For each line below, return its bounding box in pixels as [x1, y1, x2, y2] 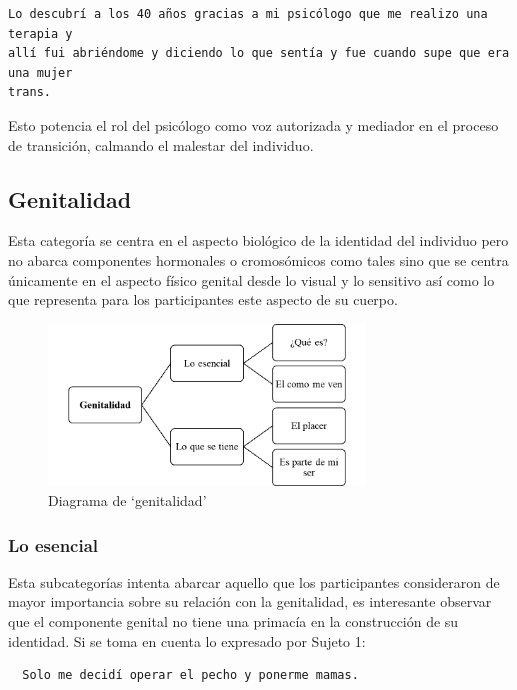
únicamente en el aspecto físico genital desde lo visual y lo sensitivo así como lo [8, 269, 495, 290]
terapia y [8, 26, 73, 41]
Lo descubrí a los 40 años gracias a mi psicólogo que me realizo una [8, 7, 488, 21]
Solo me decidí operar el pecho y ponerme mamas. [22, 668, 359, 683]
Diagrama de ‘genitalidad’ [48, 490, 207, 511]
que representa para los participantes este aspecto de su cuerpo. [8, 289, 398, 310]
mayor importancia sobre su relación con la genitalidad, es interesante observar [8, 591, 492, 612]
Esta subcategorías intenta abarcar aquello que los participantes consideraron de [8, 571, 500, 592]
